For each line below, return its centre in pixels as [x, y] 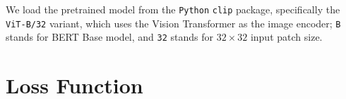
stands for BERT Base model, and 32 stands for [110, 37]
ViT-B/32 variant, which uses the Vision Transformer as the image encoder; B [173, 23]
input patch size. [286, 37]
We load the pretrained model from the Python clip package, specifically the [173, 9]
